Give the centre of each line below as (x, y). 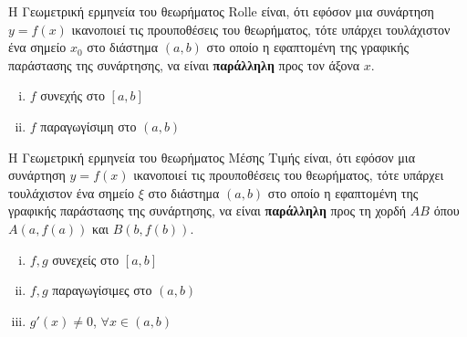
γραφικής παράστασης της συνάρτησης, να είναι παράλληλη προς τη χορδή (208, 211)
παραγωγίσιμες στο (102, 290)
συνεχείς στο (86, 259)
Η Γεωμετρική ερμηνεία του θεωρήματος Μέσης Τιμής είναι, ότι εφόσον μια (212, 157)
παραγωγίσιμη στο (88, 126)
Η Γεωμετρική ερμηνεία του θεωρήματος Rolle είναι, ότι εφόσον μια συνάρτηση (221, 11)
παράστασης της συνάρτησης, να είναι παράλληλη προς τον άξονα (184, 64)
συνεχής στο (73, 95)
